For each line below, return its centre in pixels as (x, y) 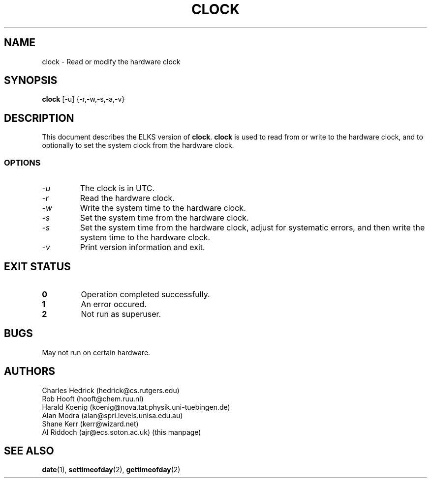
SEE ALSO (29, 451)
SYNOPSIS (31, 81)
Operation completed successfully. (145, 294)
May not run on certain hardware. (96, 352)
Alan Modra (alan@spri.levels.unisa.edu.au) (112, 415)
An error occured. (114, 304)
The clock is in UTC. (117, 188)
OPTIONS (22, 162)
